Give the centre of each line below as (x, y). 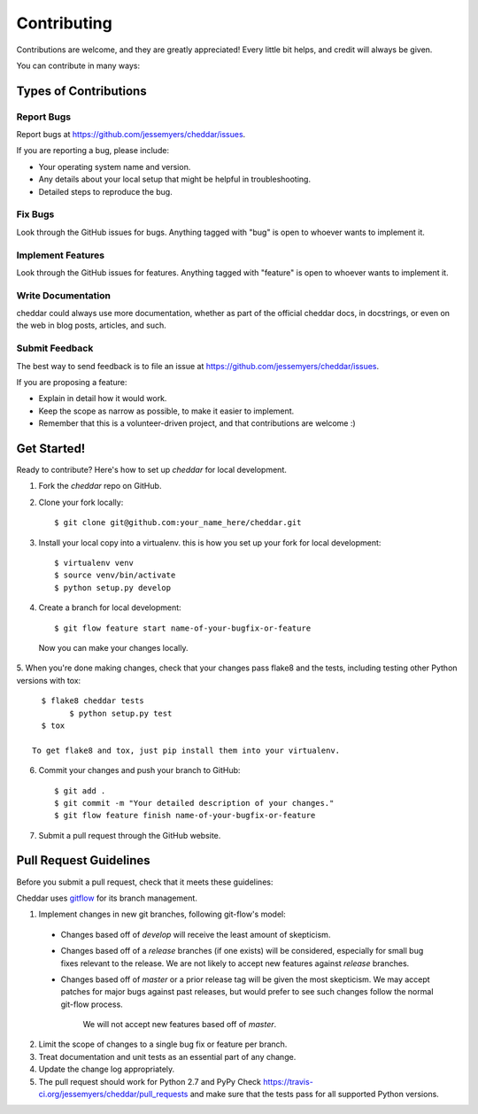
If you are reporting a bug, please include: (93, 151)
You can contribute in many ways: (78, 66)
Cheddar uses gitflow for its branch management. (107, 898)
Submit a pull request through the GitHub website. (130, 835)
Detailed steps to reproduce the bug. (105, 191)
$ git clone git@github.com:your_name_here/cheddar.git (178, 523)
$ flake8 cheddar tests (93, 701)
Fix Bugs (35, 214)
